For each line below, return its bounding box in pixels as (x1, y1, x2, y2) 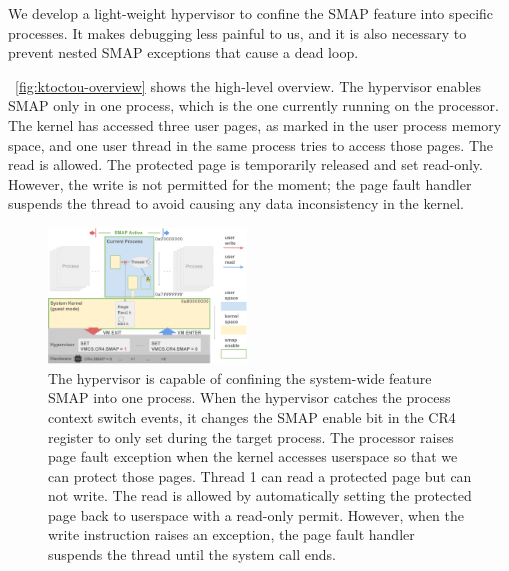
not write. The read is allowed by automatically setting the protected (48, 485, 472, 506)
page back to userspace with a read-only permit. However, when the (48, 504, 464, 525)
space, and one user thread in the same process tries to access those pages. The (8, 134, 493, 155)
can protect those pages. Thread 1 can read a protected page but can (48, 465, 472, 486)
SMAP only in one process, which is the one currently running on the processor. (8, 95, 499, 116)
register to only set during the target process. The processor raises (48, 426, 454, 447)
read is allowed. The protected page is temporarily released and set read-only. (8, 154, 483, 175)
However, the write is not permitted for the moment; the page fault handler (8, 173, 472, 194)
